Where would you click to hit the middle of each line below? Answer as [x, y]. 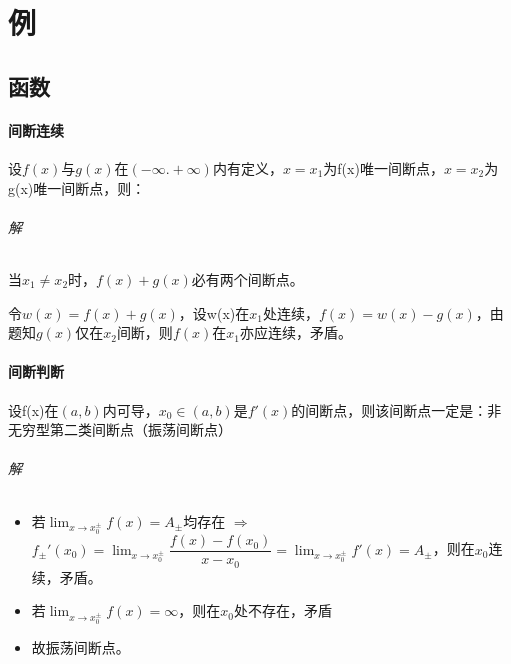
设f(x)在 [33, 409]
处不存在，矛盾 [283, 610]
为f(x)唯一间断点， [383, 167]
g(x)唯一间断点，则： [77, 187]
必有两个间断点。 [247, 278]
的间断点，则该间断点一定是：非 [396, 409]
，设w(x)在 [214, 312]
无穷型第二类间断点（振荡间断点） [120, 429]
